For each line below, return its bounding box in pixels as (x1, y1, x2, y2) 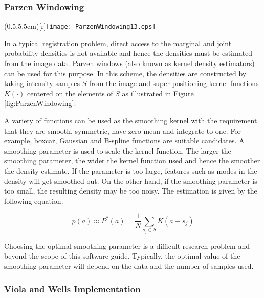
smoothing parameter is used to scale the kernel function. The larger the (4, 145, 231, 156)
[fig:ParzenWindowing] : (4, 98, 76, 109)
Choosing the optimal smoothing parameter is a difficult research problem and (4, 240, 250, 251)
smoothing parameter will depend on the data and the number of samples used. (4, 261, 254, 271)
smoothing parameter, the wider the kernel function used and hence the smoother (4, 155, 260, 166)
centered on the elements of (27, 88, 113, 98)
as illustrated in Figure (122, 88, 194, 98)
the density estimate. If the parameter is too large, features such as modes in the (4, 165, 257, 176)
